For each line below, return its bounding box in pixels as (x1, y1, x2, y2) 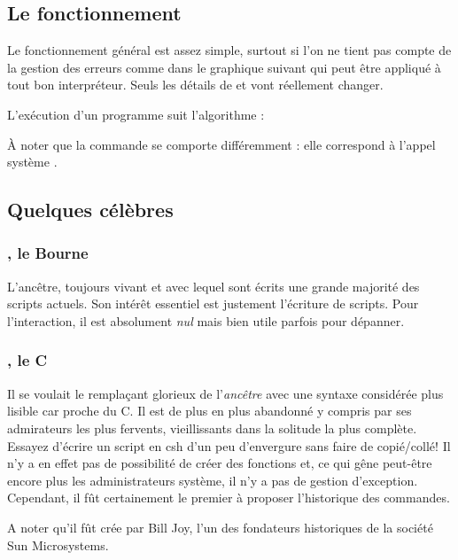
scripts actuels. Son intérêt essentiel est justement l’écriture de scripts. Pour (7, 294, 419, 313)
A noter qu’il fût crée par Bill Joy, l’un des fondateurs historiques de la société (7, 517, 433, 536)
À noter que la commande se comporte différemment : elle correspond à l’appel (7, 135, 436, 153)
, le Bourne (7, 242, 89, 264)
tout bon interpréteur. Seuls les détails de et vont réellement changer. (7, 75, 384, 94)
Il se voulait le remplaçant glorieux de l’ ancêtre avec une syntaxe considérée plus (7, 384, 444, 402)
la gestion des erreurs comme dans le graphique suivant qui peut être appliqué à (7, 58, 441, 76)
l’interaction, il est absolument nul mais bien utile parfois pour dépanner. (7, 311, 405, 330)
